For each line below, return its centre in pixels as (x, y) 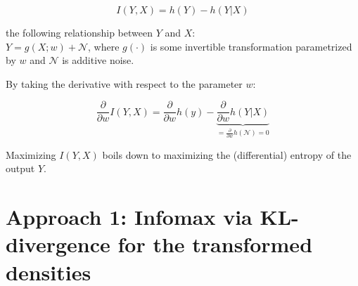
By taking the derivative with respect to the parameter (124, 83)
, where (104, 46)
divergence (58, 244)
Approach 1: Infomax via (129, 217)
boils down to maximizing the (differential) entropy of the (227, 154)
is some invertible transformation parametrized (251, 46)
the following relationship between (79, 32)
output (20, 168)
